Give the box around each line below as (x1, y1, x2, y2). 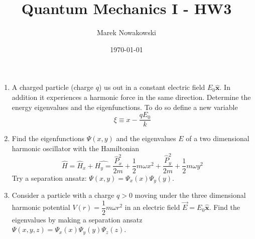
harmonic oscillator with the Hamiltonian (12, 143, 140, 153)
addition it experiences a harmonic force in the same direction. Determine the (12, 91, 251, 102)
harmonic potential (12, 202, 70, 212)
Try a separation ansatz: (12, 172, 87, 183)
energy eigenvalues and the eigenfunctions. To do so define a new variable (12, 101, 238, 112)
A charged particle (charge (12, 82, 94, 92)
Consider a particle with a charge (12, 190, 114, 200)
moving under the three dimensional (135, 190, 246, 200)
